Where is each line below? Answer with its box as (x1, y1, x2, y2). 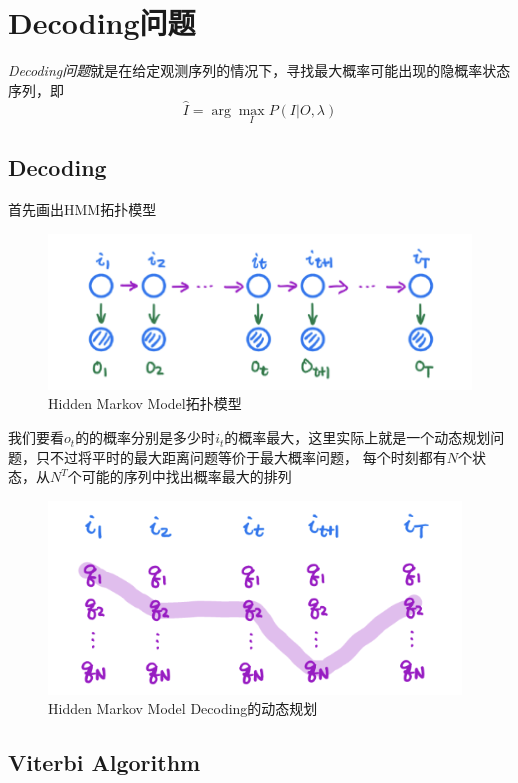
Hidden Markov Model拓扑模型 (48, 393, 242, 414)
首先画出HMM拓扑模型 (8, 198, 157, 219)
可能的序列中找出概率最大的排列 (81, 466, 292, 487)
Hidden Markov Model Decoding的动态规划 (48, 698, 318, 719)
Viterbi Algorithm (8, 747, 201, 778)
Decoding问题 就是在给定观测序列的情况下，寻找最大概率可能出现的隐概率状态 (8, 60, 511, 81)
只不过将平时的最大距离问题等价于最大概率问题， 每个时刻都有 (35, 446, 447, 467)
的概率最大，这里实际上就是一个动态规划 (224, 427, 491, 448)
